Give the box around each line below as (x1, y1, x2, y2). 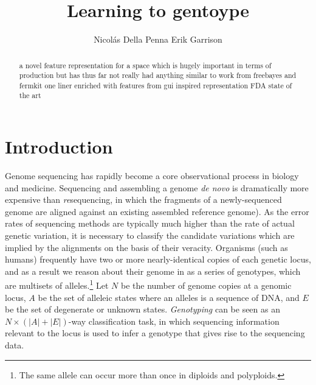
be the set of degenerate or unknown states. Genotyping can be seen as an (5, 303, 280, 316)
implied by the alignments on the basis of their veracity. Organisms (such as (5, 241, 288, 253)
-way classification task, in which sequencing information (68, 314, 280, 327)
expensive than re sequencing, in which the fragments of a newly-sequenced (5, 193, 282, 206)
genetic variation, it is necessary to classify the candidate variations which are (5, 229, 295, 242)
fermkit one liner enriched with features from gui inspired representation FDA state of (19, 80, 292, 90)
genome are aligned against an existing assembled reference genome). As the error (5, 205, 309, 217)
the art (19, 90, 41, 101)
